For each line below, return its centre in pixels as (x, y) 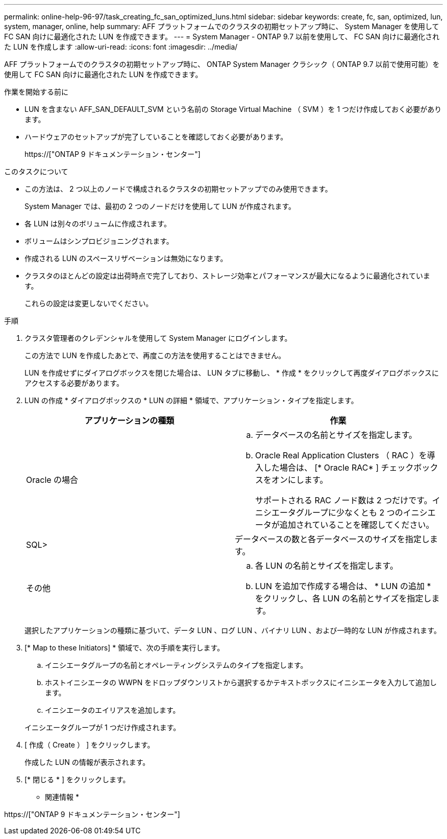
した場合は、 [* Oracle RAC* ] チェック (339, 468)
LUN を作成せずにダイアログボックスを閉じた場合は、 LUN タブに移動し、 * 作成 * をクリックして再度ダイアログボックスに (232, 373)
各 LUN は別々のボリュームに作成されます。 (98, 224)
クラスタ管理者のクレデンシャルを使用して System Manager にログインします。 (158, 338)
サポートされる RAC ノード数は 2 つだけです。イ (348, 500)
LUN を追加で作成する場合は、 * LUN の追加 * (343, 586)
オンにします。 (300, 480)
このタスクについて (36, 171)
